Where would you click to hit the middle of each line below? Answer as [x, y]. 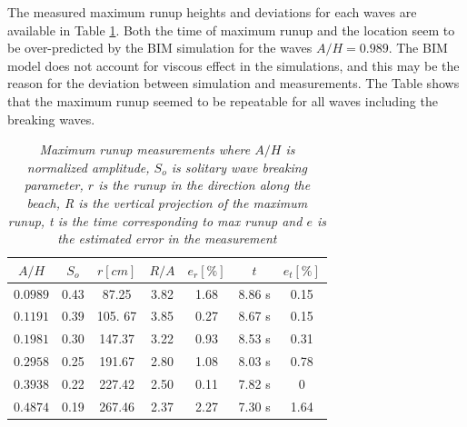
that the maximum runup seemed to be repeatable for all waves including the [223, 100]
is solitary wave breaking [239, 167]
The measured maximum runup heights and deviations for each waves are [212, 12]
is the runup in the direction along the [204, 185]
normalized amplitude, [88, 167]
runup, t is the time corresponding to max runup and [155, 220]
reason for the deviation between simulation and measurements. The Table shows [233, 83]
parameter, [54, 185]
